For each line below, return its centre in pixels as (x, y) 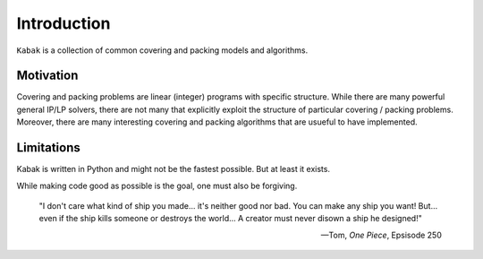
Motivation (47, 76)
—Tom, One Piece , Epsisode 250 (381, 235)
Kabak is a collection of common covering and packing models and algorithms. (162, 50)
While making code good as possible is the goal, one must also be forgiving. (157, 186)
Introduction (64, 23)
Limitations (48, 148)
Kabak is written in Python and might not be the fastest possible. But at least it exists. (174, 169)
